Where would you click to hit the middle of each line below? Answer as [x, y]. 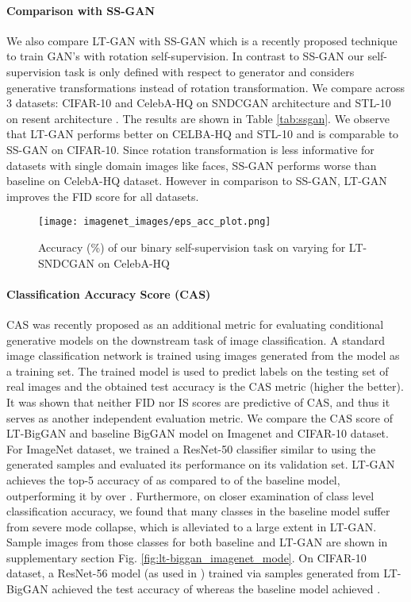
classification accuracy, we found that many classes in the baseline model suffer [198, 511]
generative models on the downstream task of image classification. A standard [196, 340]
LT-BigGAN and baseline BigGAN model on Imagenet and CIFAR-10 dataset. [198, 433]
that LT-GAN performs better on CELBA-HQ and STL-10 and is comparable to [203, 134]
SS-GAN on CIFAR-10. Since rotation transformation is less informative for [190, 149]
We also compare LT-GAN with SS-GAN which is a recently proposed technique [202, 40]
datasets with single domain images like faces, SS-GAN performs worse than [192, 165]
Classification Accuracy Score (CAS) [109, 293]
